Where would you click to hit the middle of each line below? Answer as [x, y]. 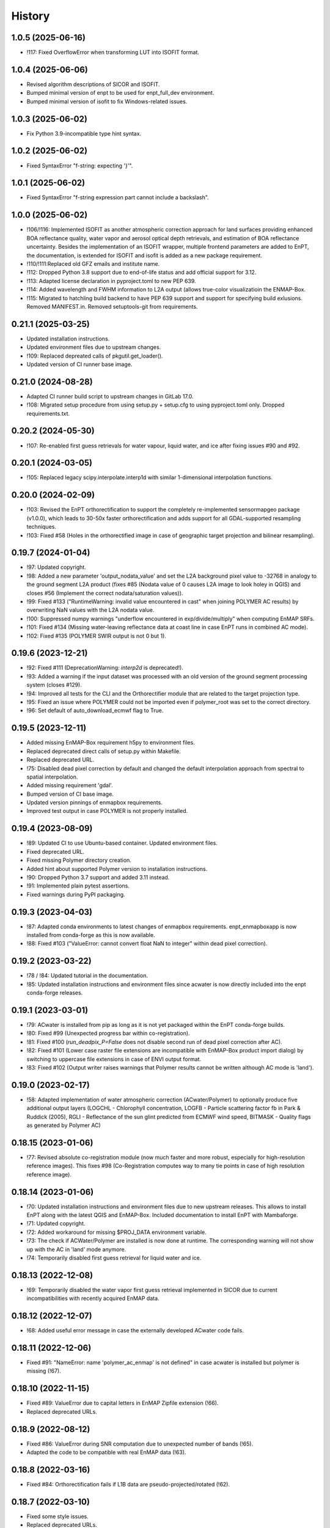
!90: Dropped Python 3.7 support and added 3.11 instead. [98, 877]
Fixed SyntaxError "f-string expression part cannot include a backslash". [118, 197]
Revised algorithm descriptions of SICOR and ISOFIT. [93, 84]
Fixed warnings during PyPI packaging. [76, 894]
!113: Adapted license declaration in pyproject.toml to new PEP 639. [111, 281]
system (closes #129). [54, 685]
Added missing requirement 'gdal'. [70, 785]
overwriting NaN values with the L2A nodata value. [90, 610]
